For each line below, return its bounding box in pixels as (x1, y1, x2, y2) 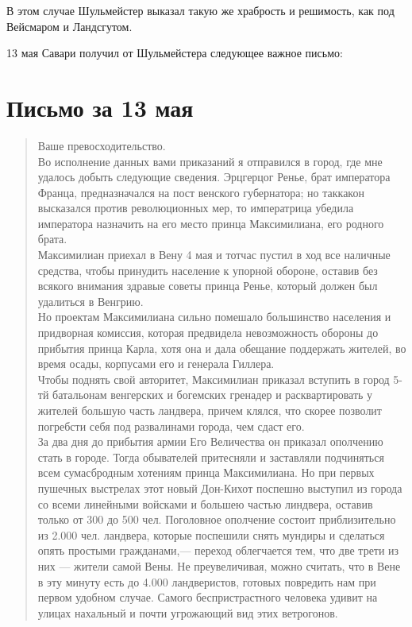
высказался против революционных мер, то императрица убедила (37, 199, 354, 216)
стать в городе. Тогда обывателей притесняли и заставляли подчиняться (37, 448, 384, 465)
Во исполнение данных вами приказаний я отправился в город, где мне (37, 153, 383, 169)
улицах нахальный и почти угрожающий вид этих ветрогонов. (37, 604, 338, 621)
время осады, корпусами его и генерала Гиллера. (37, 355, 275, 372)
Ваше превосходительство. (37, 137, 166, 153)
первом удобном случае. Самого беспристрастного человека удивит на (37, 589, 378, 606)
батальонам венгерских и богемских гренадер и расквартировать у (52, 386, 373, 403)
